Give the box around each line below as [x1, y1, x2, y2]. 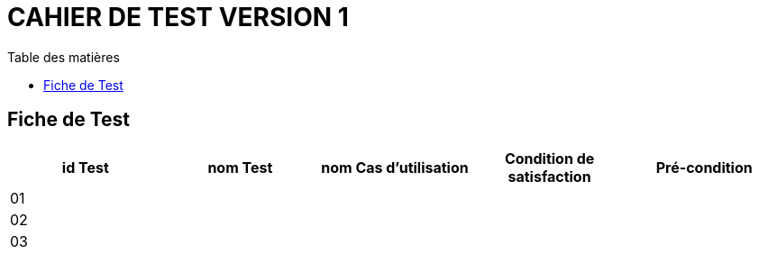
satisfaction [508, 167, 591, 186]
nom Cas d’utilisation [321, 158, 469, 177]
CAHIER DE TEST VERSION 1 [7, 2, 349, 32]
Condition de [504, 149, 595, 168]
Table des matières [7, 49, 120, 65]
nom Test [207, 158, 273, 177]
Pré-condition [655, 158, 753, 177]
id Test [61, 158, 109, 177]
